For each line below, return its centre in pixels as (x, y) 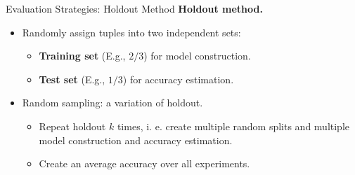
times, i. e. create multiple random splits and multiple (233, 126)
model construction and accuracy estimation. (136, 140)
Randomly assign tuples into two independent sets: (131, 32)
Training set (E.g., (82, 56)
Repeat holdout (72, 126)
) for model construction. (197, 56)
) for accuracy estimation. (178, 79)
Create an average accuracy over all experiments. (144, 163)
